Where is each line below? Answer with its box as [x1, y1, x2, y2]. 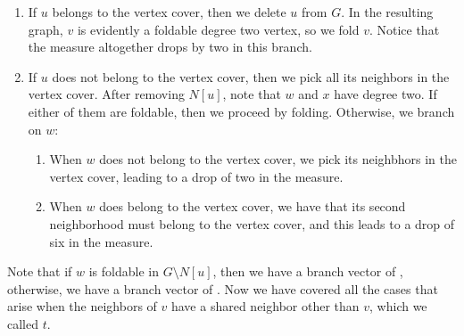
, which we [369, 297, 427, 316]
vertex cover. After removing [28, 85, 185, 103]
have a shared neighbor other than [170, 297, 360, 316]
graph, [28, 20, 63, 38]
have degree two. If [334, 85, 437, 103]
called [7, 314, 38, 332]
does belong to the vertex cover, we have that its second [99, 197, 406, 216]
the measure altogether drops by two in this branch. [28, 37, 312, 56]
